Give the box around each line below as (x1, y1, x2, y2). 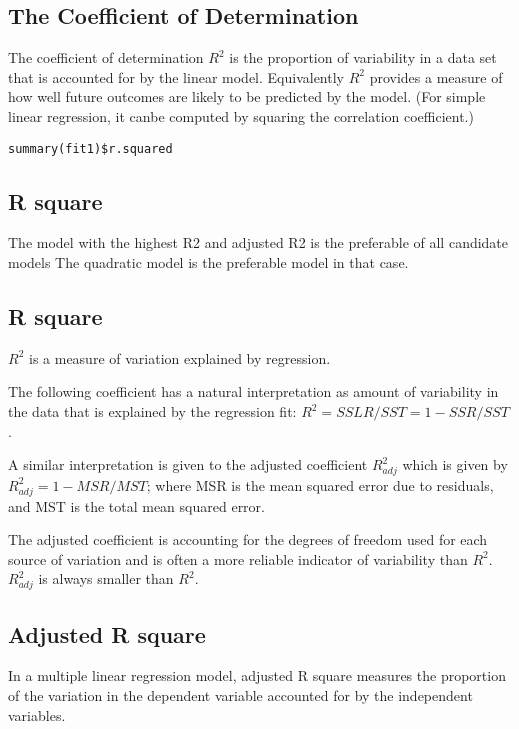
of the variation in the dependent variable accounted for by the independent (8, 684, 473, 705)
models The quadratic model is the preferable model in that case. (8, 252, 409, 273)
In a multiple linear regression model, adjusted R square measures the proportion (8, 665, 506, 686)
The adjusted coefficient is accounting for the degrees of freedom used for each (8, 529, 488, 550)
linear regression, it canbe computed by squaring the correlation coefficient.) (8, 105, 474, 126)
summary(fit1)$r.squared (8, 141, 173, 156)
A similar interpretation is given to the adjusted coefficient (8, 454, 368, 475)
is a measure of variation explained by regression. (28, 347, 331, 368)
